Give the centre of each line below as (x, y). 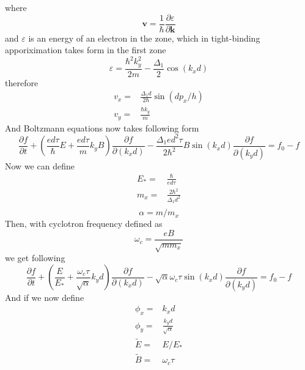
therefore (22, 82)
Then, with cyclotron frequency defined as (84, 224)
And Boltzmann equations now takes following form (102, 128)
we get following (35, 258)
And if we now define (45, 297)
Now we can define (40, 165)
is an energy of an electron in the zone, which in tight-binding (144, 38)
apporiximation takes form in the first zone (86, 50)
